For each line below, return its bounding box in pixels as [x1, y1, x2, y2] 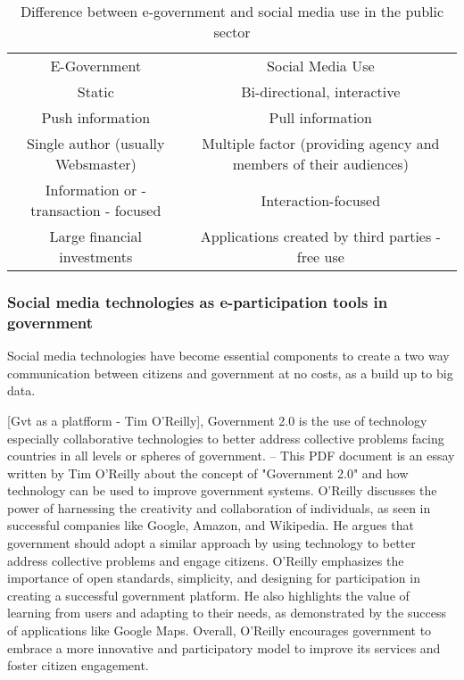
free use [296, 246, 344, 267]
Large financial [49, 226, 143, 246]
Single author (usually [27, 133, 165, 153]
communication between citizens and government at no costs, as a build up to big [7, 363, 453, 382]
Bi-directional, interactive [241, 81, 401, 102]
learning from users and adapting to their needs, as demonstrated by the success [7, 603, 446, 622]
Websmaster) [54, 153, 137, 174]
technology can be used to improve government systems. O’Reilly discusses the [7, 481, 437, 500]
